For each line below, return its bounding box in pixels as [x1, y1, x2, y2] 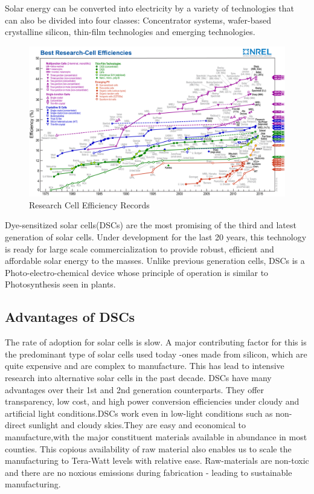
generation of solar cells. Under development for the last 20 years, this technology [5, 231, 307, 243]
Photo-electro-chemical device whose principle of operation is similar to [5, 266, 269, 278]
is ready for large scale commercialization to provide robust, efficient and [5, 242, 274, 255]
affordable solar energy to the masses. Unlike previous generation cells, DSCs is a [5, 254, 305, 267]
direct [5, 419, 27, 431]
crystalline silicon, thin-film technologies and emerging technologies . [5, 25, 255, 38]
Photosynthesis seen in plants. [5, 278, 116, 290]
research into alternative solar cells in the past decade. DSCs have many [5, 371, 272, 383]
